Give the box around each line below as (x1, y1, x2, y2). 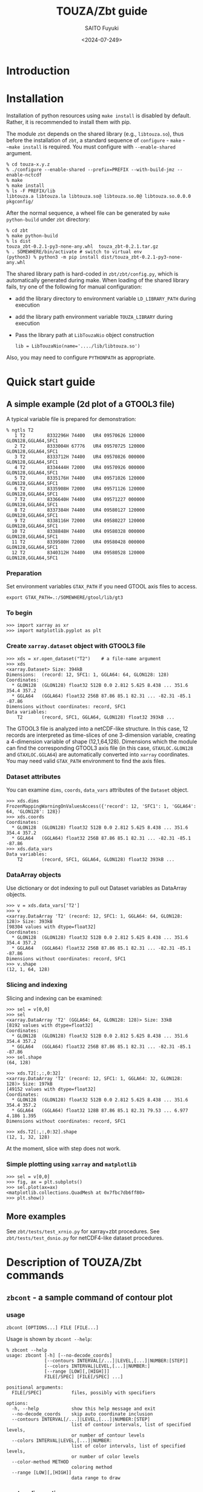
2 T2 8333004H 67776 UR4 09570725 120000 (14, 443, 145, 449)
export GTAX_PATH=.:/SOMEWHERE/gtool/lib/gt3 (6, 594, 123, 601)
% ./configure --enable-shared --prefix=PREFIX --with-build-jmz (6, 166, 175, 173)
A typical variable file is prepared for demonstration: (6, 415, 136, 422)
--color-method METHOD (12, 1459, 69, 1465)
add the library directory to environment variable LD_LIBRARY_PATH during (15, 295, 196, 302)
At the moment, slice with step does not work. (6, 1145, 121, 1152)
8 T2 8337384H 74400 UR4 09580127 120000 (14, 507, 145, 513)
